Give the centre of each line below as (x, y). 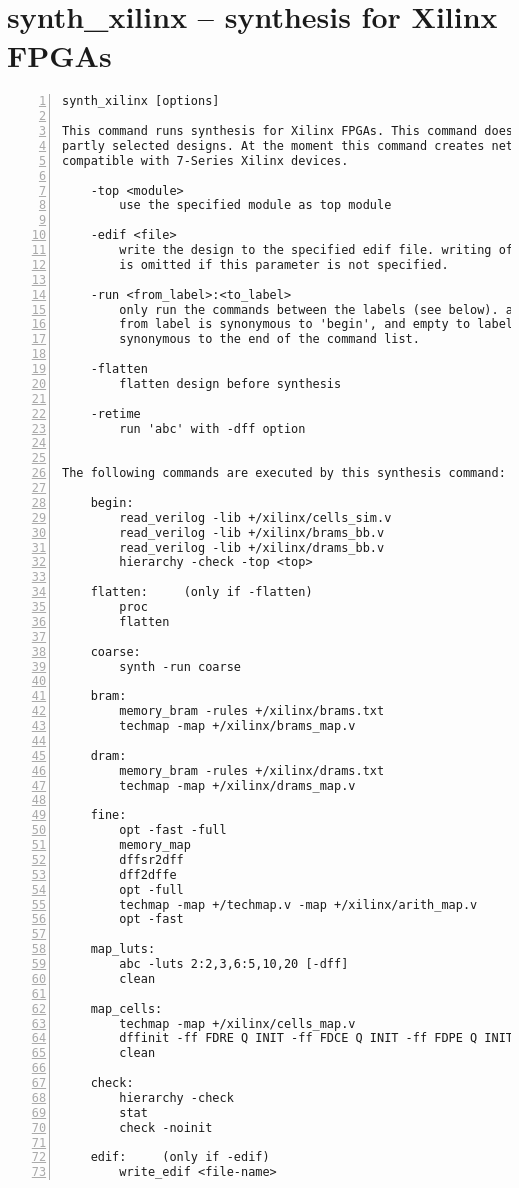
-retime (115, 413)
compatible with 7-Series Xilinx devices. (205, 160)
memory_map (155, 845)
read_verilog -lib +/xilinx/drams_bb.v (252, 547)
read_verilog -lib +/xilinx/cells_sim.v (255, 517)
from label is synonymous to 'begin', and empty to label (316, 324)
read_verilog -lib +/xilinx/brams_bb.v (252, 532)
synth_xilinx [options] (141, 101)
